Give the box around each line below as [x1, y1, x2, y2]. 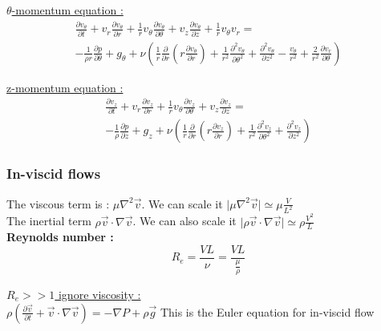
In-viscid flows [6, 163, 101, 184]
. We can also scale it [132, 212, 237, 229]
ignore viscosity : [58, 286, 141, 303]
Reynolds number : [6, 228, 114, 245]
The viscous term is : [6, 195, 110, 212]
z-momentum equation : [6, 79, 124, 95]
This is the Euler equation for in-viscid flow [160, 303, 375, 320]
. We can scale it [141, 195, 223, 212]
